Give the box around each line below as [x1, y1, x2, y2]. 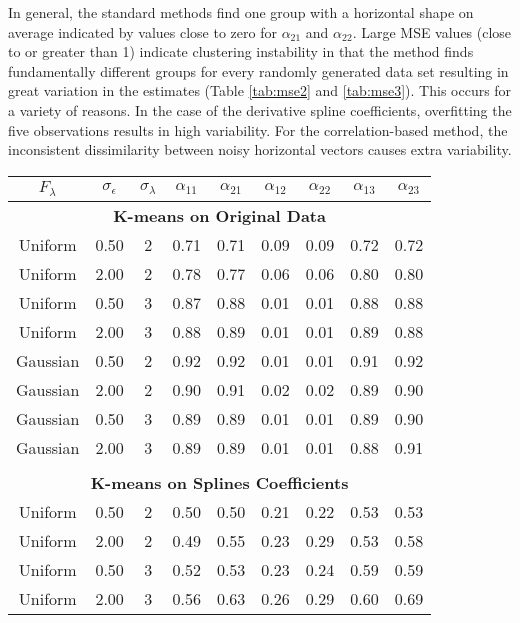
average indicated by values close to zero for [8, 21, 277, 42]
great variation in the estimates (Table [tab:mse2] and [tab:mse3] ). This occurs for [8, 80, 512, 101]
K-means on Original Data [113, 203, 326, 227]
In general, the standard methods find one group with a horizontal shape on [8, 2, 474, 22]
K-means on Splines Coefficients [90, 470, 349, 494]
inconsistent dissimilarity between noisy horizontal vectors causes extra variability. [8, 139, 512, 160]
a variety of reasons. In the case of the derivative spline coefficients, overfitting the [8, 99, 512, 120]
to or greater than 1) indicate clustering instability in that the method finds [8, 41, 474, 62]
